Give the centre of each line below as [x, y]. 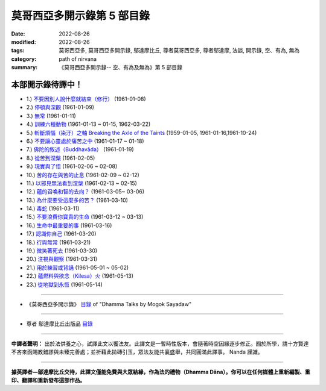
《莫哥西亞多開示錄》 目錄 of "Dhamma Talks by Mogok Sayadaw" [109, 304]
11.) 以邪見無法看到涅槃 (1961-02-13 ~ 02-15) [81, 183]
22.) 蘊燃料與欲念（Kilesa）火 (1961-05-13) [80, 276]
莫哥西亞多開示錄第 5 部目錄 [81, 16]
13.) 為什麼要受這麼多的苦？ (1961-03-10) [77, 200]
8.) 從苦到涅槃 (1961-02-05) [61, 158]
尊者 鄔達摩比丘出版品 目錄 [59, 324]
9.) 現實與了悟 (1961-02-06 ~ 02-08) [72, 166]
